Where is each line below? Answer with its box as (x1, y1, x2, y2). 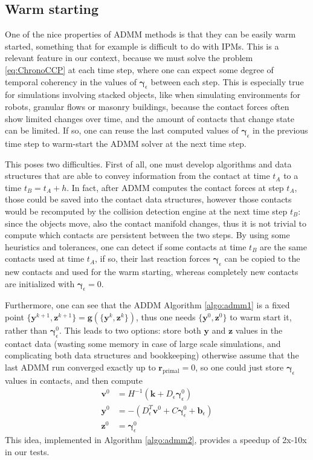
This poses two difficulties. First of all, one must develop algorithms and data (5, 157, 292, 170)
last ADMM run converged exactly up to (5, 361, 156, 374)
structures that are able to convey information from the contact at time (5, 169, 270, 182)
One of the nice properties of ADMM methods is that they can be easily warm (5, 28, 296, 40)
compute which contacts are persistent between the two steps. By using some (5, 228, 290, 241)
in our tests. (5, 445, 50, 458)
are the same (260, 240, 307, 253)
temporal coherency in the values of (5, 75, 137, 88)
